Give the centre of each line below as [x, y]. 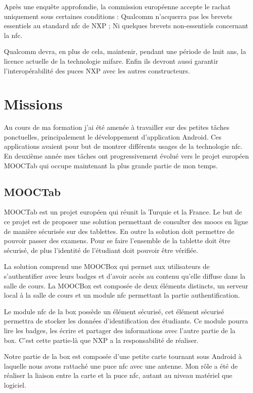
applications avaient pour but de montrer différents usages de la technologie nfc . [123, 146]
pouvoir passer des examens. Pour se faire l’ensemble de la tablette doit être [117, 241]
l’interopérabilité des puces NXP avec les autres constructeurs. [97, 70]
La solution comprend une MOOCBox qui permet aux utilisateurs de [107, 266]
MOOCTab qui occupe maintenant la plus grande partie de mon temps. [111, 165]
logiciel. [15, 384]
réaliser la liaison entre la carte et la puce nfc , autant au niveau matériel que [118, 375]
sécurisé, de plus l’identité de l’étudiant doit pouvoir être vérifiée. [101, 250]
